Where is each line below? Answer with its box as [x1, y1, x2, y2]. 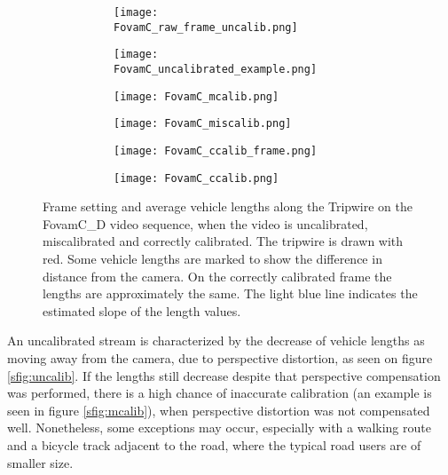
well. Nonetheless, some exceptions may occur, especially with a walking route [7, 418, 431, 437]
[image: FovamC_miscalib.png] [114, 117, 292, 131]
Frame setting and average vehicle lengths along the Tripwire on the [43, 197, 413, 216]
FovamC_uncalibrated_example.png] [114, 62, 318, 75]
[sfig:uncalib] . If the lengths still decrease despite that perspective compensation [7, 366, 441, 384]
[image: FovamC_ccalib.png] [114, 171, 279, 185]
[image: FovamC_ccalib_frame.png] [114, 144, 318, 157]
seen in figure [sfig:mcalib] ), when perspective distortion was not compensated [7, 400, 430, 419]
